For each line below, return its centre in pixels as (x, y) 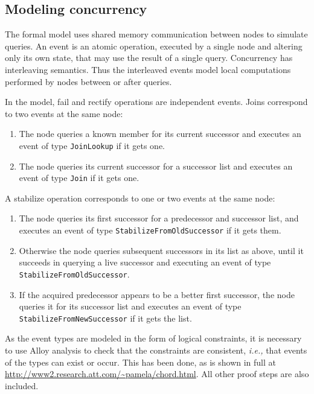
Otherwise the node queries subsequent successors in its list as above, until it (161, 250)
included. (22, 385)
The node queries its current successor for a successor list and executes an (156, 166)
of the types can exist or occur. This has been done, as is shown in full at (140, 362)
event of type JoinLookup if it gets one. (92, 145)
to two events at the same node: (64, 113)
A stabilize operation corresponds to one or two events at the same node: (140, 198)
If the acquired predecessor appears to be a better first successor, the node (157, 294)
